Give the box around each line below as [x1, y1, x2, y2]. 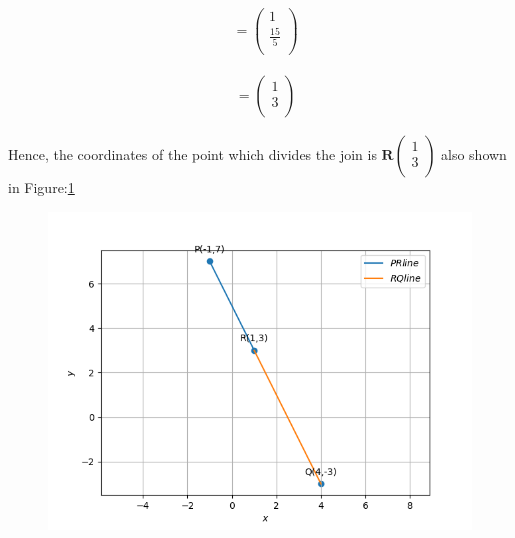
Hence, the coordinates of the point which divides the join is [8, 144, 377, 165]
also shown [441, 144, 507, 165]
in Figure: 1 [8, 177, 75, 198]
